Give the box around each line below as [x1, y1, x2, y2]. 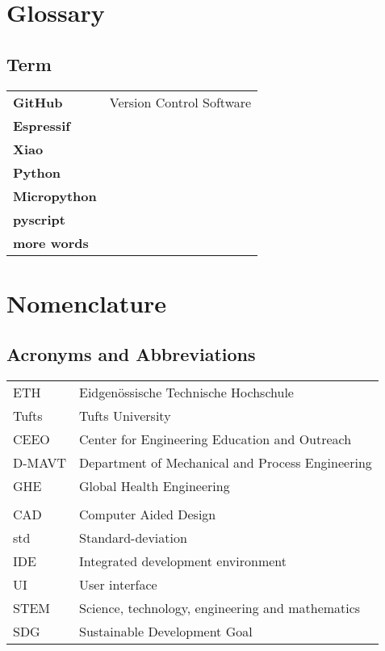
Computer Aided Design [79, 505, 216, 524]
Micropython [13, 186, 97, 205]
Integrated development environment [79, 552, 287, 571]
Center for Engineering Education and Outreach [79, 430, 352, 449]
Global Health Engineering [79, 477, 230, 496]
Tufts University [79, 406, 171, 426]
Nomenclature [6, 286, 167, 319]
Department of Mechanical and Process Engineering [79, 453, 372, 472]
